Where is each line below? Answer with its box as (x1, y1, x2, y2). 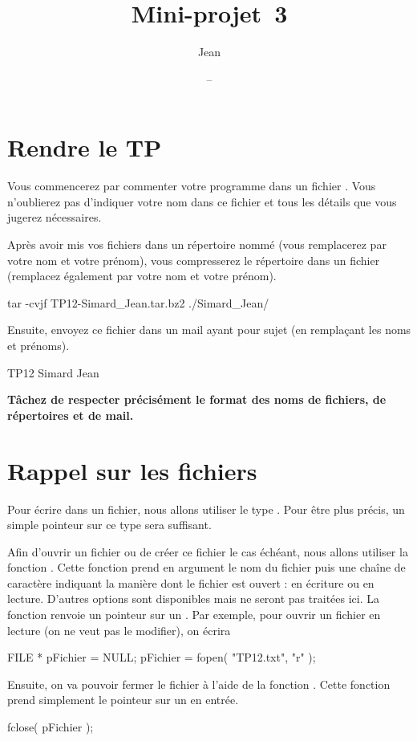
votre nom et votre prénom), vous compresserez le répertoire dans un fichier (7, 251, 380, 268)
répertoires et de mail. (7, 406, 134, 423)
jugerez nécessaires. (7, 209, 102, 226)
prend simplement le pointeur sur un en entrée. (7, 691, 239, 708)
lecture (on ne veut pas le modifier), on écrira (7, 621, 231, 638)
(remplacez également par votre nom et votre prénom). (7, 267, 277, 284)
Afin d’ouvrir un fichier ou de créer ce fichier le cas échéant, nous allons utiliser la (7, 543, 408, 560)
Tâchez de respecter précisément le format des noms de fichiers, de (7, 391, 387, 408)
